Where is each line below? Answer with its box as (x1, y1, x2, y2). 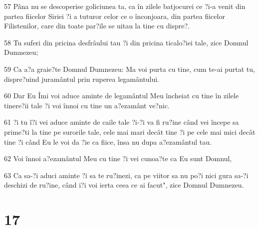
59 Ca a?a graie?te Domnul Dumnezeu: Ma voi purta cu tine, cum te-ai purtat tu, (4, 63, 255, 74)
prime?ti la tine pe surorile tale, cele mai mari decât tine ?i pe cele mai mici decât (4, 126, 256, 137)
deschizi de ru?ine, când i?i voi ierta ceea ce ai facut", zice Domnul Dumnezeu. (4, 180, 244, 190)
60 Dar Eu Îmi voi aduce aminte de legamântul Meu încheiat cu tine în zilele (4, 90, 239, 101)
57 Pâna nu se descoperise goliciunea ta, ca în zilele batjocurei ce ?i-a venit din (4, 1, 246, 11)
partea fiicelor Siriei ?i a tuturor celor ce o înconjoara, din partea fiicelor (4, 10, 225, 21)
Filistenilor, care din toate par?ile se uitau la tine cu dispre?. (4, 20, 190, 31)
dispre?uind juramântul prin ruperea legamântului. (4, 73, 160, 84)
